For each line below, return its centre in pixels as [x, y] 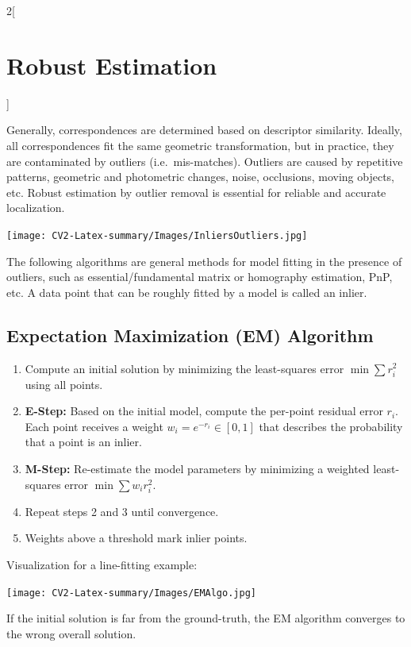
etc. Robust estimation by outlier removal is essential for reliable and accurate [196, 192]
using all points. [64, 384]
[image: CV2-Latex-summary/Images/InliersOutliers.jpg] [157, 235]
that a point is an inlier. [83, 442]
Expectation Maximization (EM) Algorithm [190, 335]
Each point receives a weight [94, 426]
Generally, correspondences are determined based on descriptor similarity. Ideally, [204, 130]
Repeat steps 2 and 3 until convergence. [122, 511]
